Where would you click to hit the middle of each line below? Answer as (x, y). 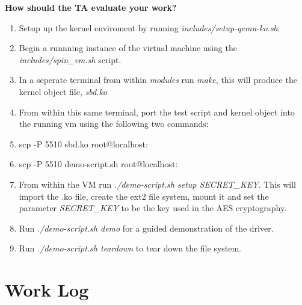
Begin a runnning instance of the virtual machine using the (128, 48)
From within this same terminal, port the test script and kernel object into (157, 112)
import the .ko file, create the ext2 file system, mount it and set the (144, 196)
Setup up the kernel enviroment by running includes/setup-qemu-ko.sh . (149, 27)
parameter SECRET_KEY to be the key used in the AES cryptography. (153, 208)
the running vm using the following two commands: (114, 124)
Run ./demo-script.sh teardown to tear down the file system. (130, 248)
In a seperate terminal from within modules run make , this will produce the (158, 80)
